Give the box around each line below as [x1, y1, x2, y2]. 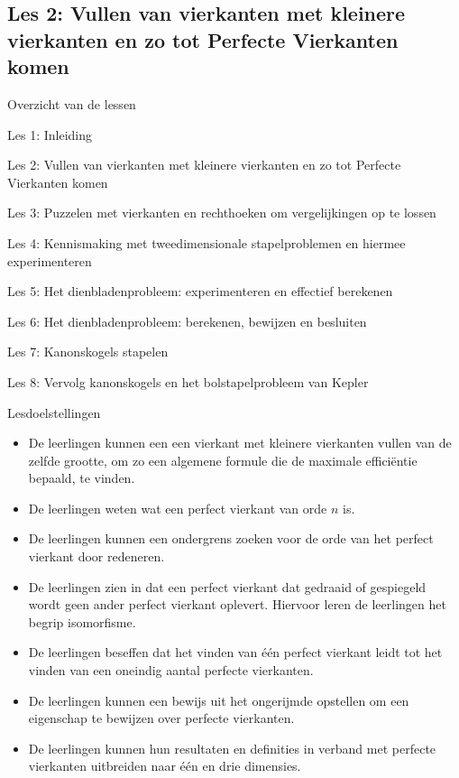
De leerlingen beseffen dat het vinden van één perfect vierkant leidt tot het [28, 643, 443, 662]
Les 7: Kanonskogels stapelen [7, 342, 169, 361]
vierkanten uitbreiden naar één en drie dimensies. [28, 756, 301, 775]
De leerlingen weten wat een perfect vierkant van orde [28, 498, 327, 517]
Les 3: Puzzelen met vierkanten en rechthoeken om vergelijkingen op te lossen [7, 203, 436, 222]
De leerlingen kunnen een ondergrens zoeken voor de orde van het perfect [28, 529, 434, 548]
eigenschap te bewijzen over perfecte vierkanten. [28, 709, 295, 727]
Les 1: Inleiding [7, 125, 92, 144]
